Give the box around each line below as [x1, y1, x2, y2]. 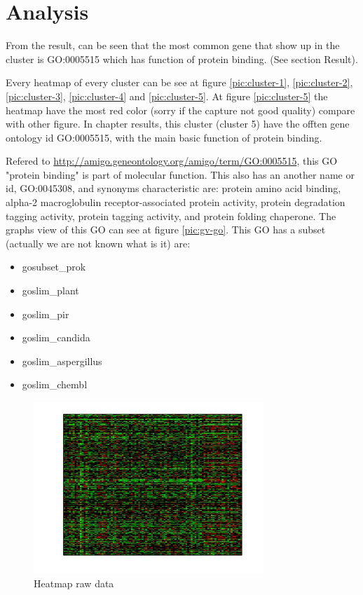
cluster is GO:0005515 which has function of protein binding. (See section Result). [6, 51, 358, 66]
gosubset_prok [22, 259, 86, 274]
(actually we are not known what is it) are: [6, 235, 191, 250]
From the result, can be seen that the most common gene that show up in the [6, 38, 340, 53]
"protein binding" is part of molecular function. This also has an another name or [6, 167, 355, 182]
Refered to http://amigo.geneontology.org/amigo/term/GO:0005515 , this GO [6, 153, 338, 168]
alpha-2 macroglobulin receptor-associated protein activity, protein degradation [6, 195, 345, 210]
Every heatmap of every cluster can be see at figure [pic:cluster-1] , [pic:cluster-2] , [6, 75, 353, 90]
